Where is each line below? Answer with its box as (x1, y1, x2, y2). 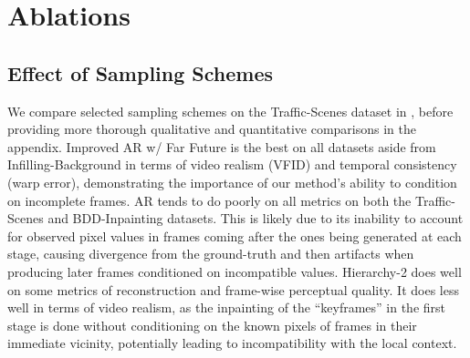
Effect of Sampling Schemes (7, 58, 273, 87)
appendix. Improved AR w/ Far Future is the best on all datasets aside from (7, 137, 436, 156)
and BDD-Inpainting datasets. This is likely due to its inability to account (47, 209, 464, 228)
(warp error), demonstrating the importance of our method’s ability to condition (7, 172, 457, 191)
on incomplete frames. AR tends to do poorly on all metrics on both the (7, 190, 412, 210)
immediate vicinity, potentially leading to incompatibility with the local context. (7, 333, 457, 353)
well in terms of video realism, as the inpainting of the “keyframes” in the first (7, 298, 446, 317)
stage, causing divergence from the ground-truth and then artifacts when (7, 244, 414, 263)
